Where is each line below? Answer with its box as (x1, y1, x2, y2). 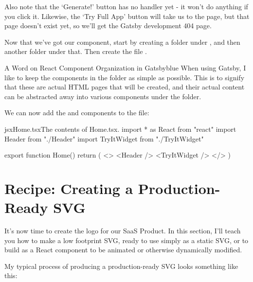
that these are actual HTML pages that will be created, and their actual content (4, 82, 245, 92)
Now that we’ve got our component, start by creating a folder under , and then (4, 36, 240, 47)
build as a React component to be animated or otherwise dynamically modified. (4, 245, 242, 255)
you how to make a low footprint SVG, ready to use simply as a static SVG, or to (4, 235, 249, 245)
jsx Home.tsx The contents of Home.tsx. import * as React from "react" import (4, 123, 236, 134)
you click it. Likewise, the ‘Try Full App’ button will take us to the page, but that (4, 11, 250, 21)
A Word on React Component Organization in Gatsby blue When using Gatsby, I (4, 62, 246, 72)
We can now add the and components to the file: (4, 107, 149, 118)
